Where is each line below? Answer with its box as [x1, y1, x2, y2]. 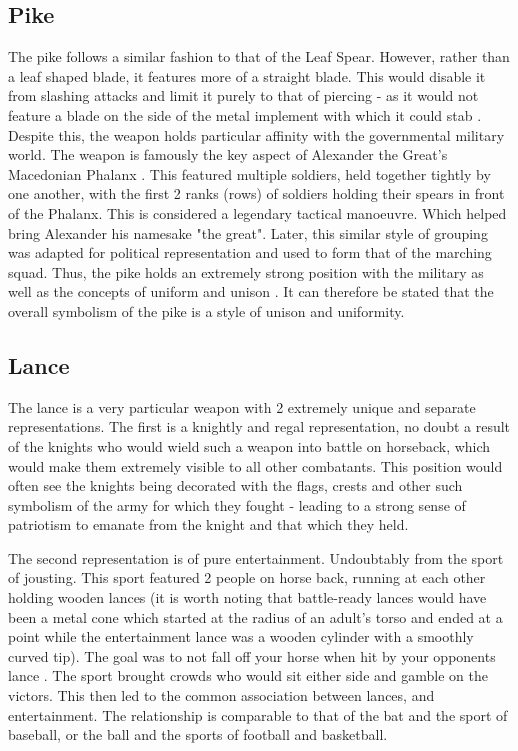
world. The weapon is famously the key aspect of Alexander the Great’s [8, 144, 448, 165]
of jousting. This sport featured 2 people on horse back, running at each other [8, 567, 486, 588]
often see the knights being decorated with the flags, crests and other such [8, 475, 463, 496]
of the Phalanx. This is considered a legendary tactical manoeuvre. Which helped [8, 202, 507, 223]
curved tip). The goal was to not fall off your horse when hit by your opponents [8, 645, 496, 666]
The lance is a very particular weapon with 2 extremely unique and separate [8, 396, 476, 417]
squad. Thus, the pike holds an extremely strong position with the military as [8, 261, 484, 282]
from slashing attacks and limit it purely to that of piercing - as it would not [8, 85, 479, 106]
